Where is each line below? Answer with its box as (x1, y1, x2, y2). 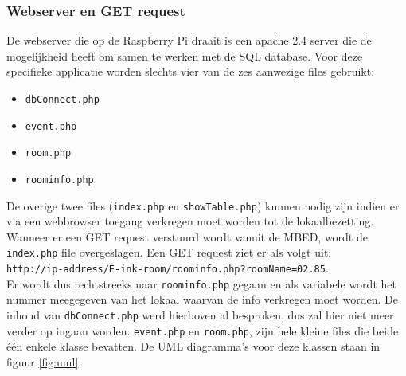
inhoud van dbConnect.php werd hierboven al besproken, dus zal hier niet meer (6, 307, 394, 323)
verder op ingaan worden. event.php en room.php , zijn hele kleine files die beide (6, 322, 399, 339)
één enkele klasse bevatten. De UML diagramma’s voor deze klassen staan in (6, 338, 381, 354)
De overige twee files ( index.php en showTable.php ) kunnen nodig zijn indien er (6, 197, 400, 213)
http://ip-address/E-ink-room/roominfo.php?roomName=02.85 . (6, 260, 329, 276)
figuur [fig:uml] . (6, 353, 82, 370)
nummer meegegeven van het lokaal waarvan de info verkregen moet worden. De (6, 291, 398, 307)
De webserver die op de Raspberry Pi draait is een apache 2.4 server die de (6, 32, 372, 49)
